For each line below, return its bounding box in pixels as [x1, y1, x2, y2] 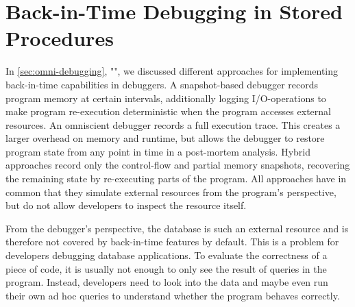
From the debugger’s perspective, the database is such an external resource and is [5, 221, 349, 235]
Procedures [5, 24, 114, 52]
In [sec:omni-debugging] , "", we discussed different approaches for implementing [5, 64, 339, 78]
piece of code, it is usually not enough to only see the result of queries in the [5, 261, 327, 275]
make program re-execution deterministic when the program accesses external [5, 104, 331, 119]
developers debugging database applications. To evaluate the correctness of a [5, 248, 328, 262]
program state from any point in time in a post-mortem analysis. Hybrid [5, 144, 311, 158]
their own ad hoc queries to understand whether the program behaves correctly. [5, 288, 340, 302]
